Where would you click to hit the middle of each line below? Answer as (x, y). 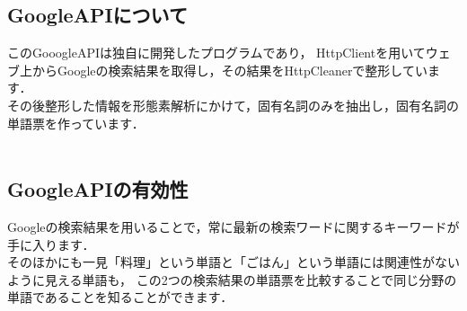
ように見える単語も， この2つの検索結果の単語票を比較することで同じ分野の (232, 279)
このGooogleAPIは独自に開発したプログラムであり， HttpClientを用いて (216, 53)
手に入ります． (51, 244)
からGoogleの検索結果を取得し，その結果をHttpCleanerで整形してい (229, 70)
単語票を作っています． (76, 123)
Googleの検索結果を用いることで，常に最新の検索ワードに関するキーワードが (233, 226)
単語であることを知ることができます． (120, 297)
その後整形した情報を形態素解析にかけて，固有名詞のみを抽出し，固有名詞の (233, 105)
